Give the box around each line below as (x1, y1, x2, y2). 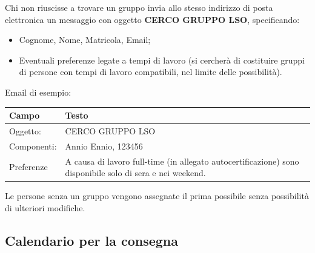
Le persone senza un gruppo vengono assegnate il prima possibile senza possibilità (5, 189, 309, 202)
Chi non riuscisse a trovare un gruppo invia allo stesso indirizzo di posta (5, 1, 273, 13)
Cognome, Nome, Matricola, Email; (19, 33, 151, 46)
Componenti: (9, 139, 57, 152)
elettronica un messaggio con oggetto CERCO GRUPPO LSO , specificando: (5, 13, 300, 25)
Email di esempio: (5, 85, 71, 98)
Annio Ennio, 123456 (65, 139, 143, 152)
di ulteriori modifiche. (5, 201, 85, 214)
